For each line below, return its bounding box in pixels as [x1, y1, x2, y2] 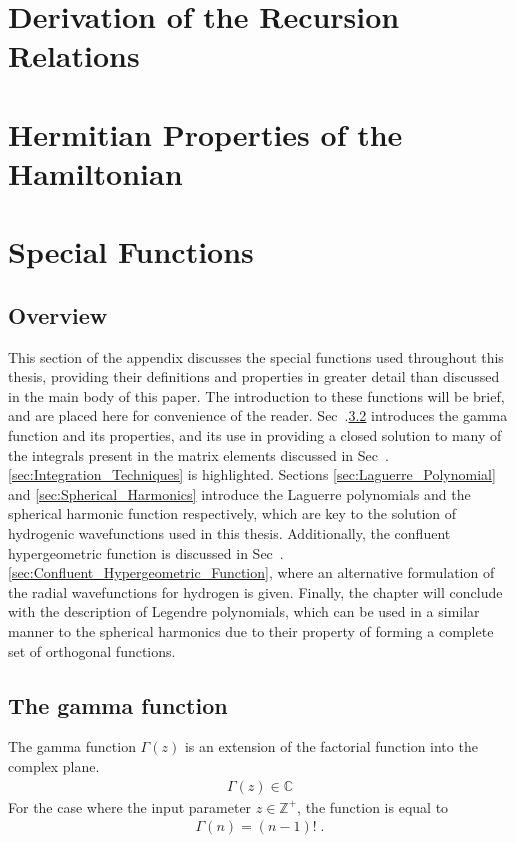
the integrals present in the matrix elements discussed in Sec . [8, 444, 389, 465]
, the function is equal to [297, 796, 449, 817]
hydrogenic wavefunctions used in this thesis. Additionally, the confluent [8, 523, 451, 544]
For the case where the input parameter [8, 796, 252, 817]
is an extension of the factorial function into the [184, 736, 478, 757]
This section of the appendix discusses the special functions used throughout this [8, 346, 504, 367]
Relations [8, 35, 140, 76]
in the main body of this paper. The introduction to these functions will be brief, [8, 385, 505, 406]
